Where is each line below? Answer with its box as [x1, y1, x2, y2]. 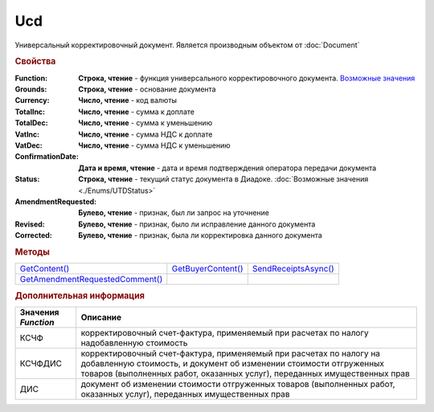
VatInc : [14, 129, 40, 139]
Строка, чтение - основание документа [78, 84, 216, 94]
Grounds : [14, 84, 47, 94]
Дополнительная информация [14, 290, 145, 301]
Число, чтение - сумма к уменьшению [78, 118, 213, 128]
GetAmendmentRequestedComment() [19, 274, 163, 285]
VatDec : [14, 141, 43, 150]
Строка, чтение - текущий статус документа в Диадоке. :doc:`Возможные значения [78, 174, 369, 184]
